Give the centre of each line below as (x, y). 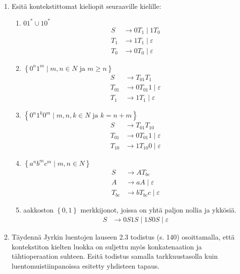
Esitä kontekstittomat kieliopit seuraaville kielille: (86, 6)
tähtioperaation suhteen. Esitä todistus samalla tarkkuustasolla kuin (115, 256)
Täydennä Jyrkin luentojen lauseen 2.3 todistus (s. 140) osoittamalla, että (123, 236)
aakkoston (38, 210)
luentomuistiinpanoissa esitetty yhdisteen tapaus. (86, 265)
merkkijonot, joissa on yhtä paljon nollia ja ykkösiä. (158, 210)
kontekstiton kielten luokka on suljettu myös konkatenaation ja (107, 246)
